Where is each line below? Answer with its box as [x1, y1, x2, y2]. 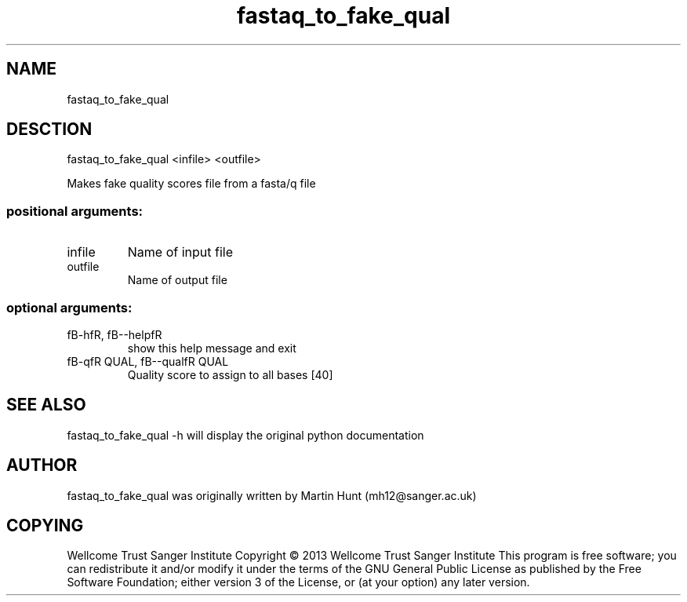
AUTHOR [6, 455, 78, 476]
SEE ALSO [6, 395, 86, 415]
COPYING [6, 516, 84, 536]
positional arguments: [6, 202, 144, 219]
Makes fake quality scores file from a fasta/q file [67, 177, 316, 191]
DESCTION [6, 119, 93, 140]
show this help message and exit [127, 341, 296, 355]
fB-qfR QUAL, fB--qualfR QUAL [67, 354, 229, 368]
